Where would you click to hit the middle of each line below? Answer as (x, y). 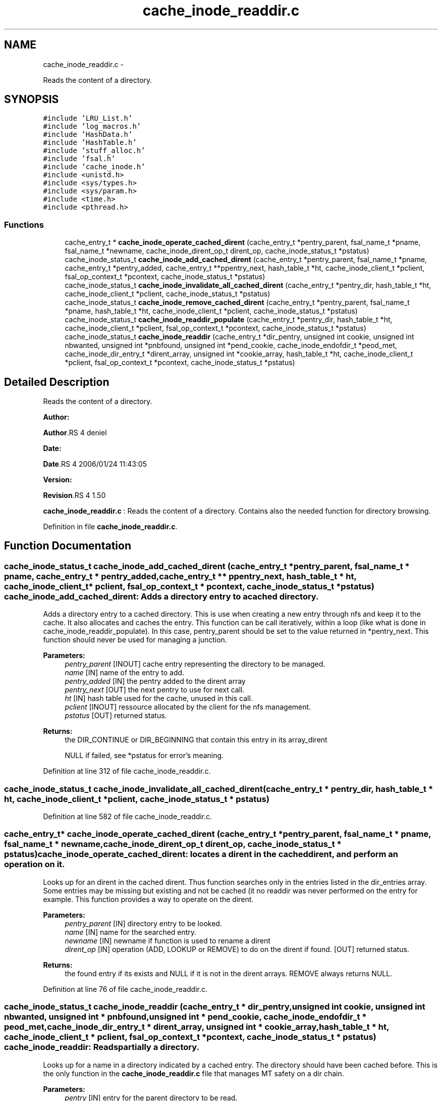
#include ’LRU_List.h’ (88, 118)
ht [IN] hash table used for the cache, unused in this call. (159, 698)
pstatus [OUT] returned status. (116, 716)
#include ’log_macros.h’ (92, 127)
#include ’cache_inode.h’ (94, 167)
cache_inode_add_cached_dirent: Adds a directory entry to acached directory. (161, 596)
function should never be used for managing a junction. (135, 640)
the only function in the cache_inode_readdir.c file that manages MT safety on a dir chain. (194, 1073)
